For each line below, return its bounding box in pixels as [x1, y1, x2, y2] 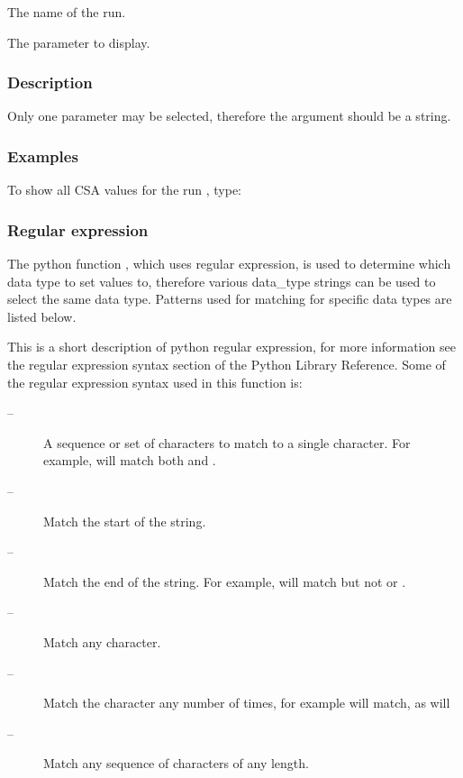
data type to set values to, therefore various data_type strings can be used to [7, 271, 436, 290]
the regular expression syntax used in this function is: [7, 372, 303, 391]
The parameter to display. [7, 32, 150, 51]
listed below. [7, 307, 77, 325]
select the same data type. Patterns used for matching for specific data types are [7, 289, 452, 308]
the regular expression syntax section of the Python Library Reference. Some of [7, 355, 446, 373]
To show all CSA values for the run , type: [7, 180, 242, 199]
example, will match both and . [43, 451, 216, 470]
